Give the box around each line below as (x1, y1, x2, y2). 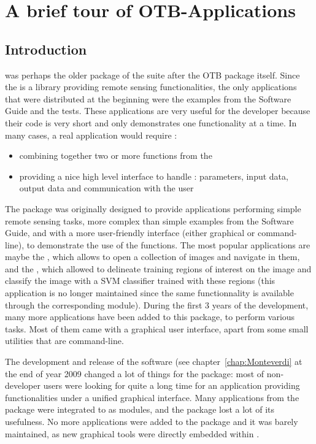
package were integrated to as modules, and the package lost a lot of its (5, 403, 274, 416)
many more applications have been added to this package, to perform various (5, 310, 295, 323)
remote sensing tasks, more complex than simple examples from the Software (5, 214, 294, 227)
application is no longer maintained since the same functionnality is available (5, 286, 294, 299)
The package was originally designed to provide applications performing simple (5, 202, 301, 215)
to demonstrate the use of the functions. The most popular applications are (26, 238, 310, 251)
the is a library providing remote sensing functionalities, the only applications (5, 80, 297, 93)
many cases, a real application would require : (5, 128, 177, 141)
